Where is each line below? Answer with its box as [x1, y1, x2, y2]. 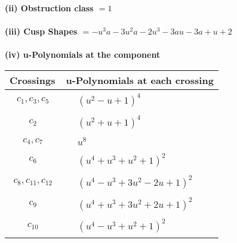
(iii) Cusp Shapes [5, 25, 78, 38]
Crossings [10, 73, 56, 87]
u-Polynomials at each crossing [66, 73, 214, 87]
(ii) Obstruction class [5, 2, 94, 14]
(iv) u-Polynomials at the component [5, 48, 161, 61]
